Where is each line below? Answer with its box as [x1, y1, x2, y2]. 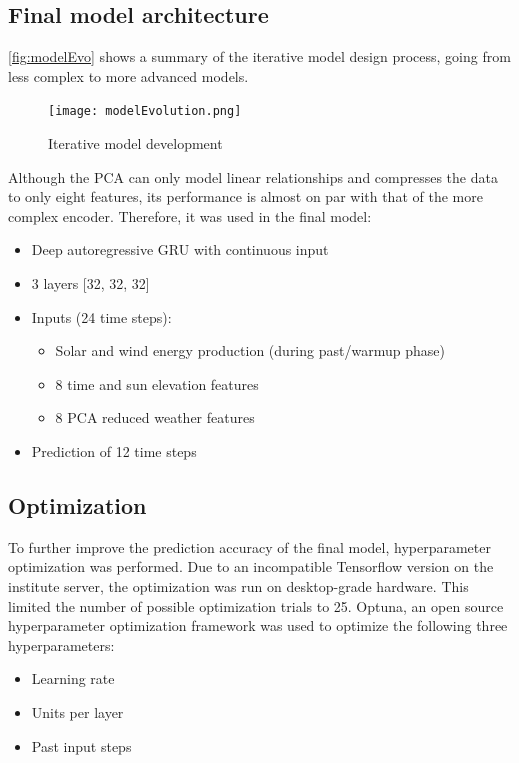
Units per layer [31, 701, 124, 722]
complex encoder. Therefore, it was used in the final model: [8, 205, 372, 226]
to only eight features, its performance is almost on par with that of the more [8, 186, 483, 207]
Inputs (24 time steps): [31, 306, 172, 327]
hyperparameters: [8, 634, 115, 655]
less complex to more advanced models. [8, 65, 249, 86]
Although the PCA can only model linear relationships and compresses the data [8, 166, 498, 187]
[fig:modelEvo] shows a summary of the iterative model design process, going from [8, 46, 511, 67]
